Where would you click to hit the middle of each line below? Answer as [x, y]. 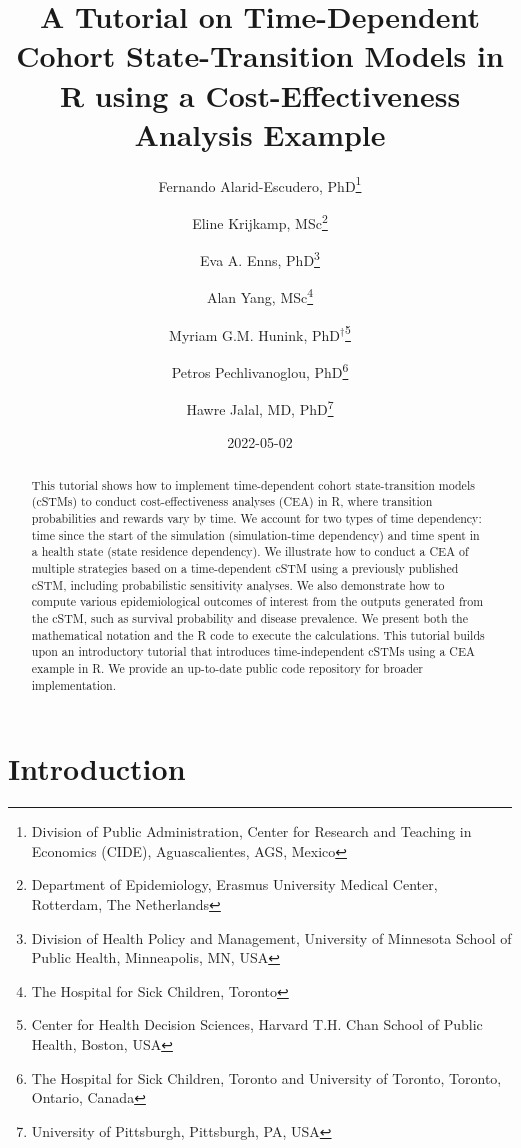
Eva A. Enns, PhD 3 [260, 258]
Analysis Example [260, 133]
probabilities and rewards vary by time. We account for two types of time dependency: [256, 518]
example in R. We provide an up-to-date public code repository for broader [227, 668]
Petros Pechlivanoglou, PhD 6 [260, 370]
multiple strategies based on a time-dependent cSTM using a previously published [245, 568]
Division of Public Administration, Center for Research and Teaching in [251, 831]
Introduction [97, 768]
